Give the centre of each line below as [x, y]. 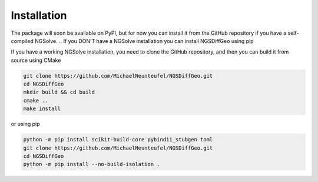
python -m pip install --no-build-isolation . [92, 164]
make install [42, 109]
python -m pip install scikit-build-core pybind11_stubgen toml [118, 140]
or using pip [25, 124]
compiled [22, 41]
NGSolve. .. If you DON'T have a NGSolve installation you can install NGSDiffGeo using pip [144, 41]
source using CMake [36, 60]
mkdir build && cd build [59, 92]
